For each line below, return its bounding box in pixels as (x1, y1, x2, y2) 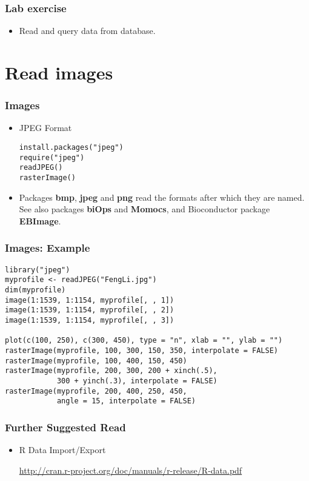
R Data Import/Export (19, 443, 106, 456)
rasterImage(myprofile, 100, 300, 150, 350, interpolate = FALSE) (5, 346, 279, 355)
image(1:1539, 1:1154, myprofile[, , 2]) (5, 306, 174, 315)
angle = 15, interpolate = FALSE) (56, 397, 196, 406)
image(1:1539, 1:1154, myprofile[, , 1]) (5, 295, 174, 304)
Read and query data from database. (19, 24, 156, 37)
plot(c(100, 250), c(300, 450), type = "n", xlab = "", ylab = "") (5, 336, 283, 345)
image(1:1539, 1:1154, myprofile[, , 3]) (5, 315, 174, 325)
